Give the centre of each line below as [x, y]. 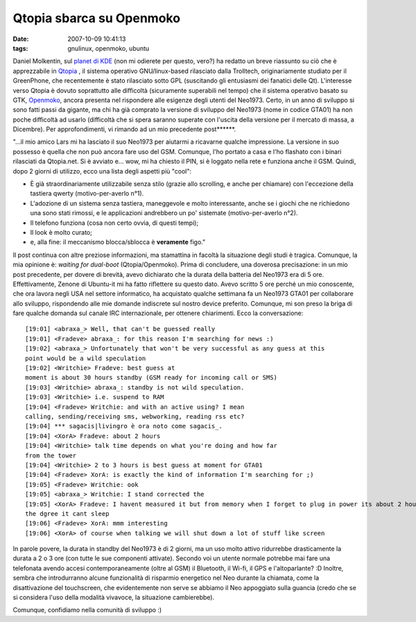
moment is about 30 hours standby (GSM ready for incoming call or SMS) [151, 378]
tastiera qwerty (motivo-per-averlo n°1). [87, 194]
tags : [20, 48]
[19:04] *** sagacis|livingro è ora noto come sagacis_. [124, 426]
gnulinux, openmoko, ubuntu [109, 48]
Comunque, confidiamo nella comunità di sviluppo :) [87, 610]
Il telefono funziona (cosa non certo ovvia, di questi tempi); [114, 223]
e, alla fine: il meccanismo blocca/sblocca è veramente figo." [118, 242]
